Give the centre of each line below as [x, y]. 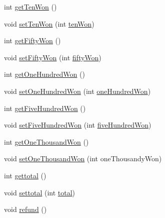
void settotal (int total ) [40, 192]
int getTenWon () [30, 7]
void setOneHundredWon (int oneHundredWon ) [77, 91]
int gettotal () [25, 175]
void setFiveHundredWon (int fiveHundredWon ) [78, 125]
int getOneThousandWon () [46, 141]
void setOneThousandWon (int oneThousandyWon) [83, 158]
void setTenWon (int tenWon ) [49, 23]
